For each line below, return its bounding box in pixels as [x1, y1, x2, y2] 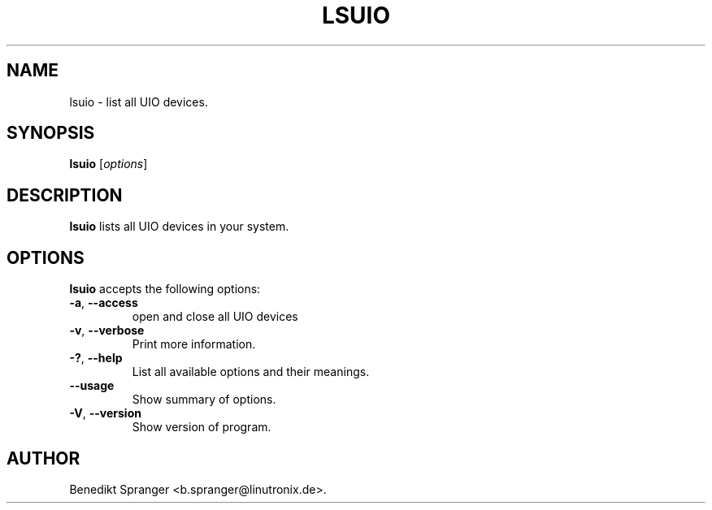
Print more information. [132, 337, 256, 352]
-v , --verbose [69, 323, 145, 338]
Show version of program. [132, 420, 271, 434]
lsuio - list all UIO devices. [69, 94, 208, 109]
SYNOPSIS [7, 123, 95, 144]
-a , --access [69, 296, 138, 310]
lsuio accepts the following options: [69, 282, 261, 296]
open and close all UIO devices [132, 309, 298, 324]
